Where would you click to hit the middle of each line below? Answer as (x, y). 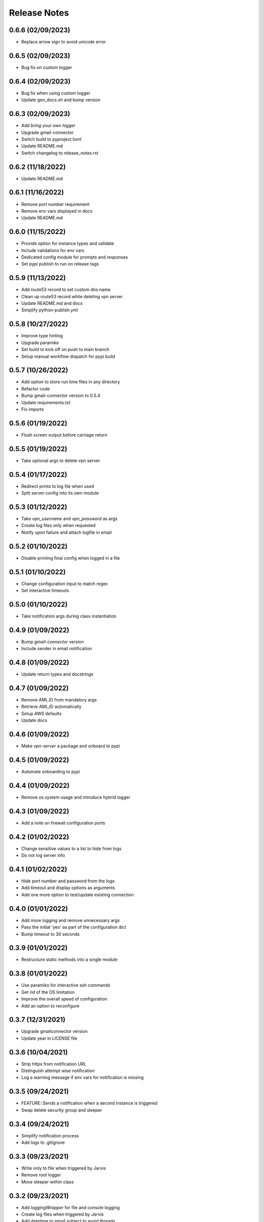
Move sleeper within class (47, 1182)
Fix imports (33, 409)
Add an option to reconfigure (50, 1006)
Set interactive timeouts (45, 590)
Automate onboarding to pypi (51, 772)
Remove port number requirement (55, 204)
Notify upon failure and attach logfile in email (66, 532)
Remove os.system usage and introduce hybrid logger (76, 797)
